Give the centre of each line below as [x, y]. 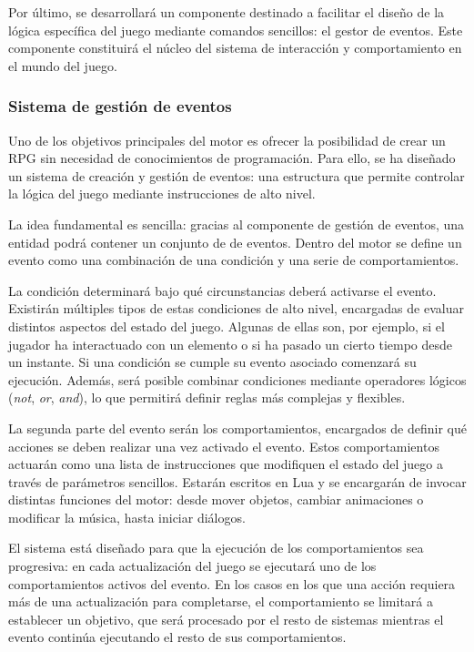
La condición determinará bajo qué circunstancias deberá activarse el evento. [222, 290]
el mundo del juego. [63, 65]
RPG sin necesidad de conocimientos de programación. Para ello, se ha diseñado [232, 158]
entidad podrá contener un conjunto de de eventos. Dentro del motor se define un [235, 242]
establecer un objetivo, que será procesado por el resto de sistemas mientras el [226, 619]
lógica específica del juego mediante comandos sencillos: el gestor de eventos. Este [236, 30]
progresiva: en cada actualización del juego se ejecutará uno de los [192, 566]
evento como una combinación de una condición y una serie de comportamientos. [234, 260]
